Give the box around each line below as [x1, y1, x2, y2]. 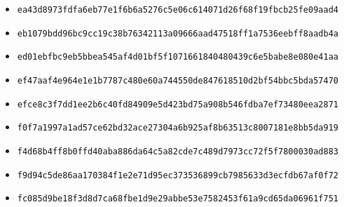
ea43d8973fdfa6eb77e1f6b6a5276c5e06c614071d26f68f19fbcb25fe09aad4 [17, 5, 338, 15]
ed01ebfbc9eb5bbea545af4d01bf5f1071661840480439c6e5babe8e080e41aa [17, 52, 338, 62]
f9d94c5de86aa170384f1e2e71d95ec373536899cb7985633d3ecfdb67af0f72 [17, 170, 338, 180]
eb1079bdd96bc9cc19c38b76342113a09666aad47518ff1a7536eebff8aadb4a [17, 28, 338, 39]
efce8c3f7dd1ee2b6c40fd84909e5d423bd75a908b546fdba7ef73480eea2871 [17, 99, 338, 109]
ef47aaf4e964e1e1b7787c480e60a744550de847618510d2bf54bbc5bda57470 [17, 75, 338, 86]
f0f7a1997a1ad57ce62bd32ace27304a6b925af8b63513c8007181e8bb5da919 [17, 123, 338, 133]
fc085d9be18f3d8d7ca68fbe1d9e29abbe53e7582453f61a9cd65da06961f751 [17, 194, 338, 204]
